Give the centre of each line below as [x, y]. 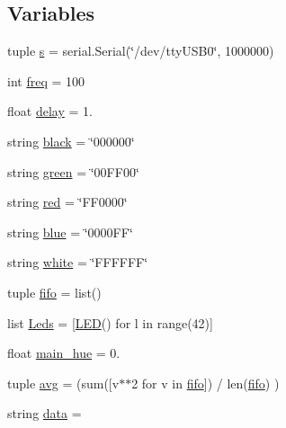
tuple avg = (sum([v [63, 383]
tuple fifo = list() [54, 292]
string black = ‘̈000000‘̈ [71, 141]
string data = [45, 413]
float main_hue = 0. [64, 353]
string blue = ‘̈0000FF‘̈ [70, 232]
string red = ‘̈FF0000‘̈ [67, 202]
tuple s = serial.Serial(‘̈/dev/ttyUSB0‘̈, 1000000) [141, 51]
